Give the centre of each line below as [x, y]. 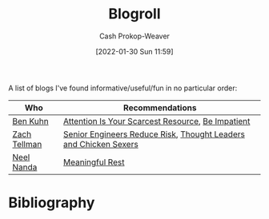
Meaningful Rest [94, 162]
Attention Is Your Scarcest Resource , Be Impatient [157, 121]
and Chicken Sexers [100, 144]
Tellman [27, 144]
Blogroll [134, 14]
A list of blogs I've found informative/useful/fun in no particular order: [123, 88]
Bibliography [52, 203]
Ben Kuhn [31, 121]
